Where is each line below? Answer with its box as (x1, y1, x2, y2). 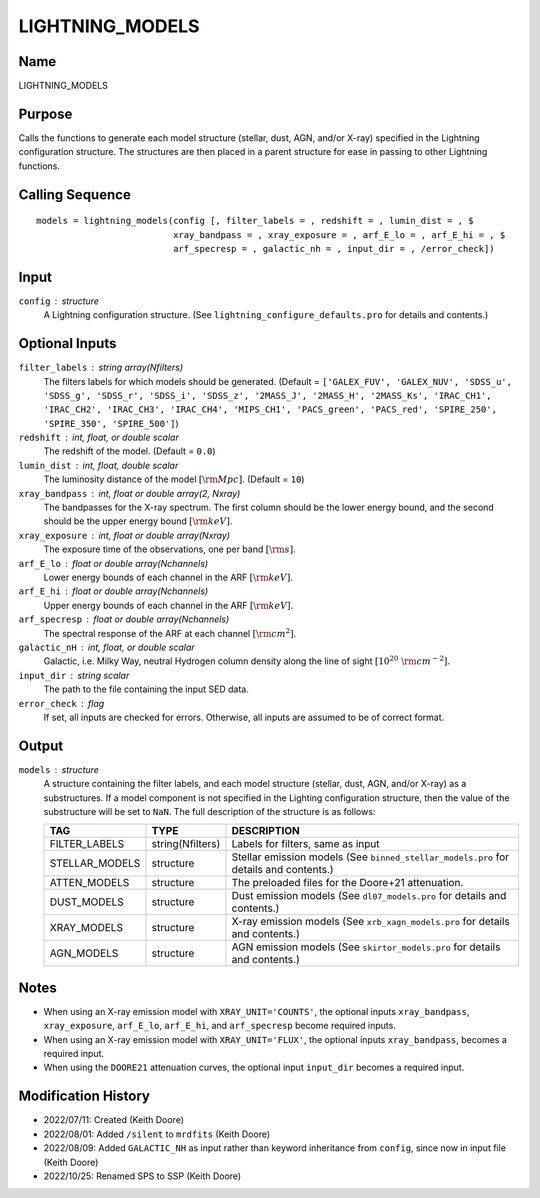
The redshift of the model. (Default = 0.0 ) (43, 445, 216, 457)
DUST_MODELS (49, 895, 124, 909)
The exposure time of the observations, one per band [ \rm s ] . (43, 543, 296, 555)
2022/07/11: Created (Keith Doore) (43, 1114, 185, 1126)
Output (18, 737, 64, 754)
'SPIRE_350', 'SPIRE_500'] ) (43, 417, 179, 429)
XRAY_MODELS (49, 921, 124, 935)
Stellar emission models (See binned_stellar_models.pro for (231, 850, 510, 864)
